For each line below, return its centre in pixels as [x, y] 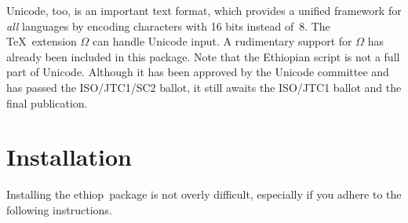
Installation [69, 157]
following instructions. [59, 209]
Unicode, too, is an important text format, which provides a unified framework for [204, 10]
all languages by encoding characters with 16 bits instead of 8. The [168, 26]
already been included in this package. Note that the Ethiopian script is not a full [203, 56]
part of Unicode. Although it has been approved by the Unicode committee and [198, 72]
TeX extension [42, 41]
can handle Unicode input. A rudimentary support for [222, 41]
